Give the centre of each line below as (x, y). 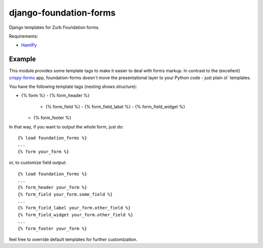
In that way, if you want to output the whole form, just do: (66, 126)
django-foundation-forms (62, 13)
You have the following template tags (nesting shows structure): (73, 87)
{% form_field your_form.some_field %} (65, 194)
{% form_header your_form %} (52, 187)
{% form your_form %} (43, 152)
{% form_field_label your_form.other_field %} (74, 208)
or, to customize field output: (38, 163)
